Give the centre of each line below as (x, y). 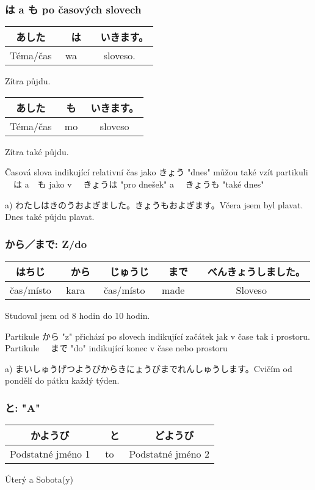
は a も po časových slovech (73, 9)
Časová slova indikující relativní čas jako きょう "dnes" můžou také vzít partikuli (157, 172)
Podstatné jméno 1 (50, 454)
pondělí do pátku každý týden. (62, 380)
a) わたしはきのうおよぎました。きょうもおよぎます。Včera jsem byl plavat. (154, 204)
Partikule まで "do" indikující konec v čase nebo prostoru (116, 348)
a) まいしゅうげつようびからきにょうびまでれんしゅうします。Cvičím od (149, 368)
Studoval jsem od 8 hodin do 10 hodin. (78, 315)
